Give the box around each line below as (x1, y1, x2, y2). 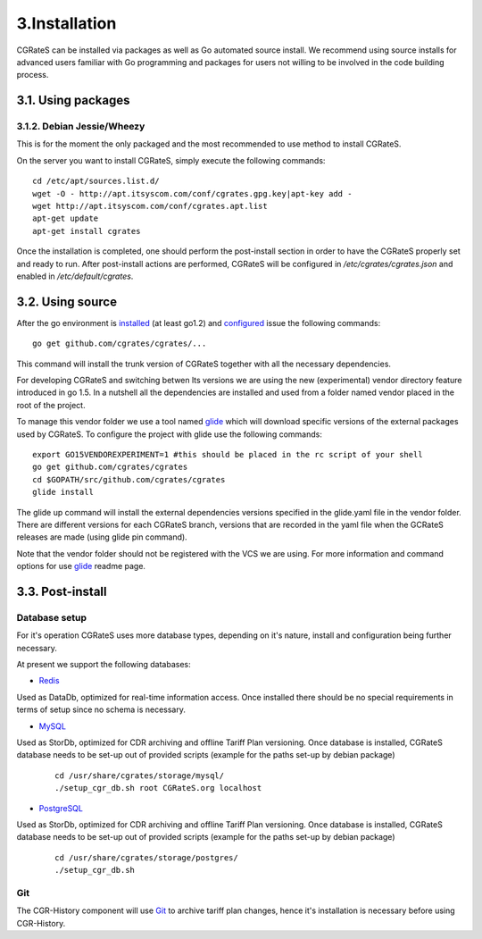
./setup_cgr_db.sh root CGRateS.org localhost (54, 783, 262, 793)
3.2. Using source (16, 294, 118, 309)
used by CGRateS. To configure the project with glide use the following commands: (16, 429, 323, 440)
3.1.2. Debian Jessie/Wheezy (16, 121, 145, 133)
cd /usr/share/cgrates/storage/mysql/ (54, 770, 225, 781)
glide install (32, 487, 94, 498)
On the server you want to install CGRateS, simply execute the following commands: (16, 155, 326, 165)
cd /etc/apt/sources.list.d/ (32, 176, 160, 187)
